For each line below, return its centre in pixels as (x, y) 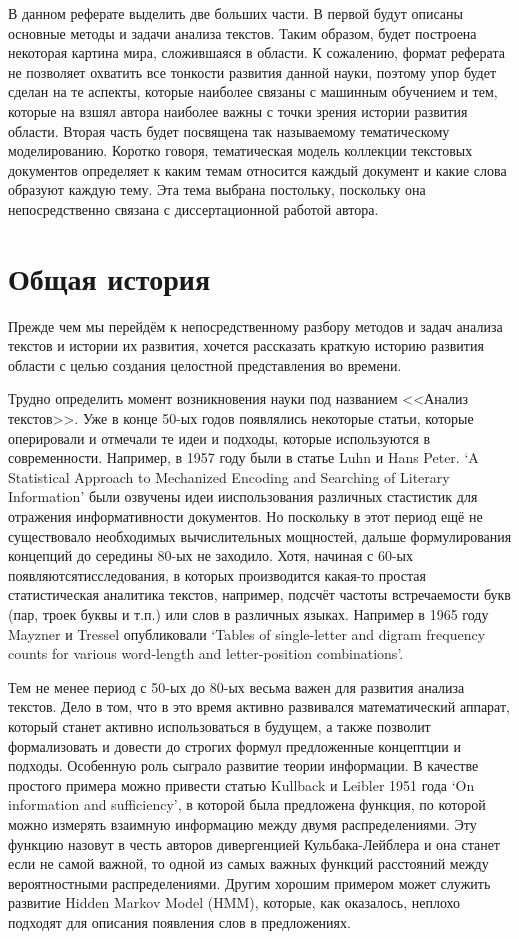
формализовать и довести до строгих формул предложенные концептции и (234, 745)
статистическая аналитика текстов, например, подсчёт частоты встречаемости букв (259, 594)
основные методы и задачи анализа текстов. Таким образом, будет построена (242, 32)
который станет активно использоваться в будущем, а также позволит (219, 725)
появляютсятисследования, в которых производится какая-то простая (217, 574)
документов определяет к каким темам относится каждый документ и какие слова (257, 169)
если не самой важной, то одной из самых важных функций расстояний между (248, 863)
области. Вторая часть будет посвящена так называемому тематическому (229, 130)
